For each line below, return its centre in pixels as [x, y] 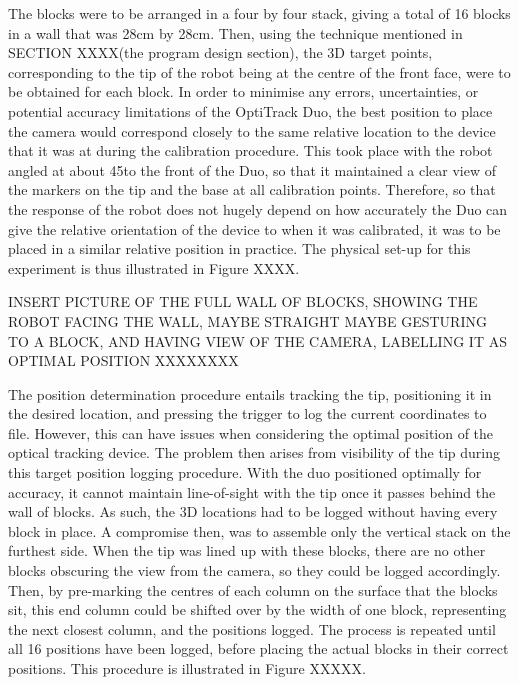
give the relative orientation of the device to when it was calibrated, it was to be [254, 228]
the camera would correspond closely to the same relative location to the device [252, 130]
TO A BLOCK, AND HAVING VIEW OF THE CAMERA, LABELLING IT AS [257, 340]
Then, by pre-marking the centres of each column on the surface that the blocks [253, 589]
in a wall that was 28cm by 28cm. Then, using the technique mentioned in [235, 32]
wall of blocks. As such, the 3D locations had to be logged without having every [253, 511]
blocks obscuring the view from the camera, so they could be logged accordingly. [254, 570]
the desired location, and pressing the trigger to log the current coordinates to [247, 413]
